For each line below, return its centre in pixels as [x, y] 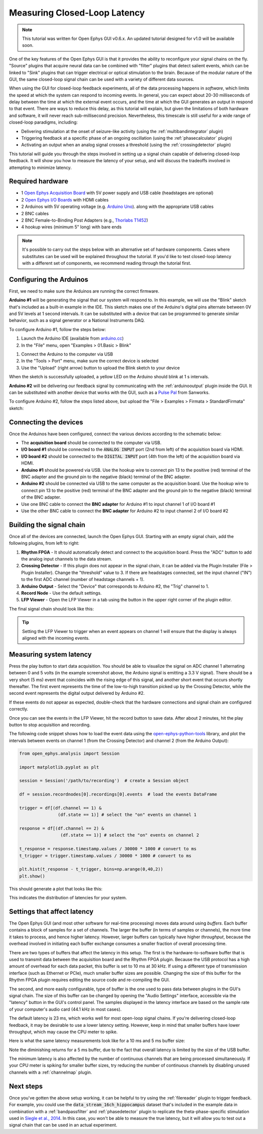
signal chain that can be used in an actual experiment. [63, 1125]
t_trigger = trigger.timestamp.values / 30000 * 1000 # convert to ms [105, 855]
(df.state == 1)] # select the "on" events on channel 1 [127, 815]
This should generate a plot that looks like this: [56, 889]
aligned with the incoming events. [56, 638]
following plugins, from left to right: [44, 543]
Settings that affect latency [51, 911]
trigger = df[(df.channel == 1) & [60, 808]
